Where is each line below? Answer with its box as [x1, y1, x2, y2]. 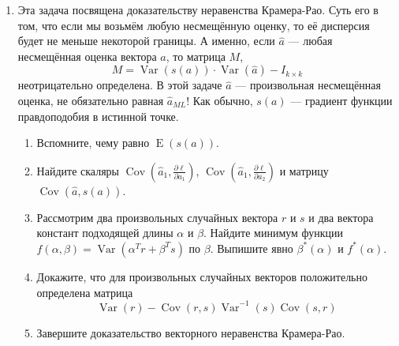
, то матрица [166, 47, 226, 64]
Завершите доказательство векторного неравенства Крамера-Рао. [36, 324, 345, 340]
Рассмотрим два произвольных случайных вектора [36, 209, 278, 225]
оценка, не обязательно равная [17, 92, 164, 108]
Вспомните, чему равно [36, 134, 150, 151]
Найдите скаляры [36, 162, 119, 179]
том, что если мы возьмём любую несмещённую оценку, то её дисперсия [17, 17, 370, 33]
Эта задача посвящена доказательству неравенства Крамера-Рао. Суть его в [17, 2, 378, 17]
